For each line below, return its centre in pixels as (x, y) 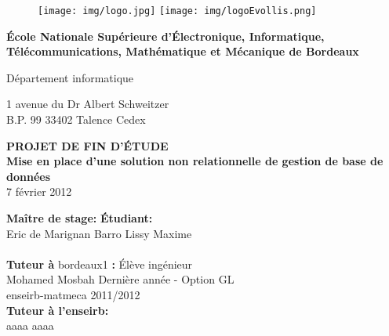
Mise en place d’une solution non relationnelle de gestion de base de (195, 161)
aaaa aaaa (30, 325)
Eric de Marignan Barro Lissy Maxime (99, 233)
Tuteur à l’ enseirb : (58, 310)
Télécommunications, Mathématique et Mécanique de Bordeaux (183, 51)
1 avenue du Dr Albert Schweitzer (88, 104)
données (28, 176)
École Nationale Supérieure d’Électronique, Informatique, (165, 36)
